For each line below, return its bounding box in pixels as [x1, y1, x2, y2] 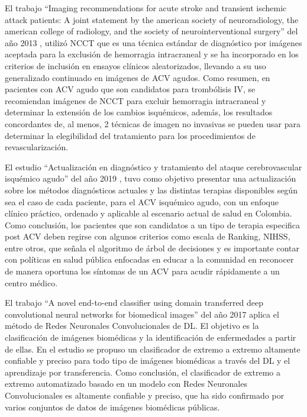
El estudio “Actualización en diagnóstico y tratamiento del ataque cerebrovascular [5, 160, 302, 173]
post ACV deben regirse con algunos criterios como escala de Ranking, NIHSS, [5, 230, 290, 243]
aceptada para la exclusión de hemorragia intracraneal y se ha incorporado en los [5, 48, 299, 60]
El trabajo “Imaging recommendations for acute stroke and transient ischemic [5, 2, 287, 14]
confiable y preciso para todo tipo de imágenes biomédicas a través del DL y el [5, 354, 290, 367]
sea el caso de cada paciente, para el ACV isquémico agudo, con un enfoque [5, 195, 279, 208]
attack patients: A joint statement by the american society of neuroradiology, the [5, 13, 299, 25]
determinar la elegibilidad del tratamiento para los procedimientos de [5, 129, 256, 141]
